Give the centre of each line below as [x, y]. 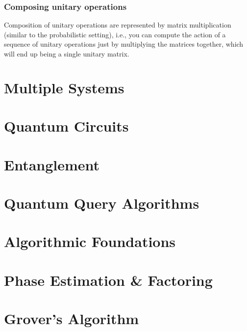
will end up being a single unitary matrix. [67, 54]
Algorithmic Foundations [90, 241]
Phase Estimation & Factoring [108, 280]
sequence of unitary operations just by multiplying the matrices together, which [124, 44]
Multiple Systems [64, 87]
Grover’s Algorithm [72, 318]
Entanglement [52, 164]
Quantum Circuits [66, 126]
